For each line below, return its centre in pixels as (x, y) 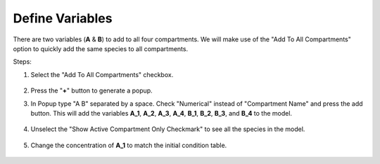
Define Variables (63, 18)
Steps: (22, 62)
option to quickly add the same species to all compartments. (101, 48)
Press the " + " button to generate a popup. (91, 90)
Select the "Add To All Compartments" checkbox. (102, 74)
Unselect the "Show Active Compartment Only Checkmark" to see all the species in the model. (168, 129)
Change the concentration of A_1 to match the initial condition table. (129, 145)
